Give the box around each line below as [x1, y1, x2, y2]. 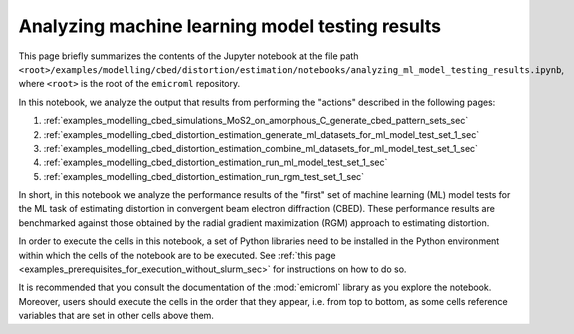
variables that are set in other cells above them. [18, 310, 215, 322]
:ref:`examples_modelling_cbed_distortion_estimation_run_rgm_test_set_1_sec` [43, 170, 365, 182]
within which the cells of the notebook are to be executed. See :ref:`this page [18, 249, 336, 261]
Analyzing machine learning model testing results [18, 15, 442, 37]
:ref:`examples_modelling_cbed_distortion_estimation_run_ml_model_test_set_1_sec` [43, 156, 388, 169]
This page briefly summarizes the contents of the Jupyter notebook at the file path [18, 50, 359, 62]
